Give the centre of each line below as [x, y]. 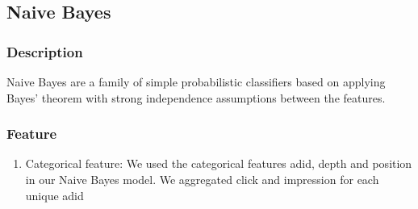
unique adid [54, 195]
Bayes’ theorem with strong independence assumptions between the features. [196, 97]
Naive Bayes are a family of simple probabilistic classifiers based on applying [196, 82]
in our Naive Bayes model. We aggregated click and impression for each [202, 179]
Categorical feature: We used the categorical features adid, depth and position [219, 163]
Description [45, 51]
